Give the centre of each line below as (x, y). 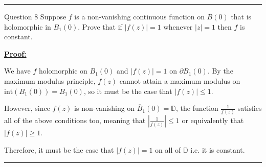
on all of (168, 150)
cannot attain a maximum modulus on (180, 80)
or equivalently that (213, 120)
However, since (27, 108)
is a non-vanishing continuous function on (139, 16)
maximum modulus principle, (50, 80)
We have (17, 71)
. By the (220, 71)
